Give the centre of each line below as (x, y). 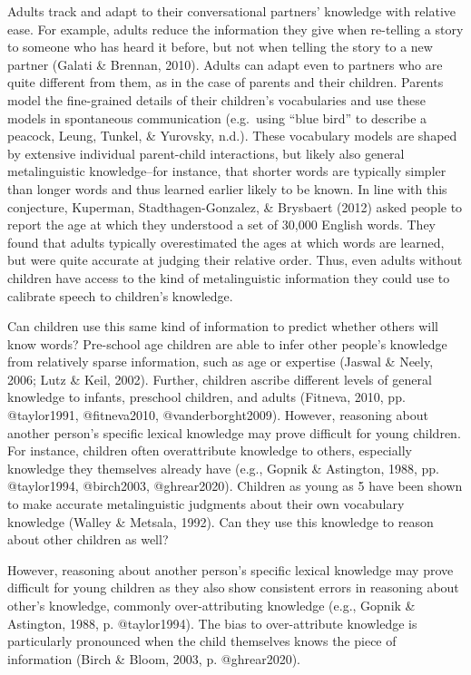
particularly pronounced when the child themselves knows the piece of (202, 641)
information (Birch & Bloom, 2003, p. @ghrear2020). (154, 658)
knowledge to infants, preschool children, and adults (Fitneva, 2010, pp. (206, 397)
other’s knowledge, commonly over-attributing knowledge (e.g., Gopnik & (211, 605)
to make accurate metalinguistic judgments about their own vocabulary (206, 504)
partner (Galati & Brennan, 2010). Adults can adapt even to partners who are (225, 64)
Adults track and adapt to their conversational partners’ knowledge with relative (231, 11)
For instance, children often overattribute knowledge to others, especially (210, 450)
